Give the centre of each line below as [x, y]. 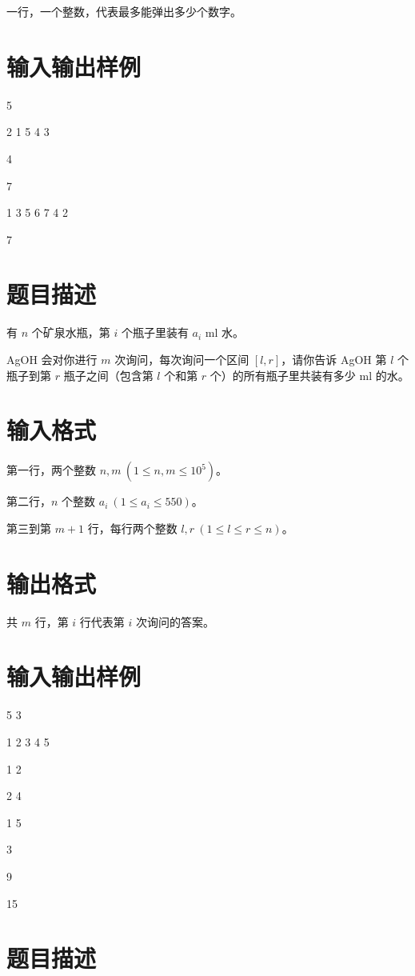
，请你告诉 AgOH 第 [334, 359]
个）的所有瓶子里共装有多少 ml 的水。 [309, 375]
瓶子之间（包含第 [108, 375]
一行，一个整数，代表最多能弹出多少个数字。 [124, 11]
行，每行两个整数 [132, 528]
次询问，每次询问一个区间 [182, 359]
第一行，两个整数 [51, 470]
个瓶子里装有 [155, 332]
